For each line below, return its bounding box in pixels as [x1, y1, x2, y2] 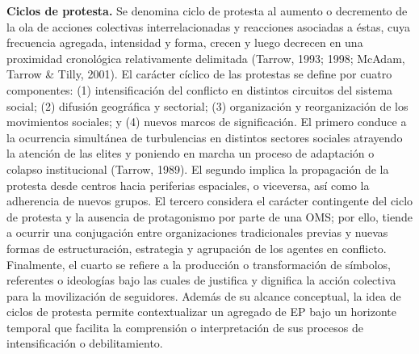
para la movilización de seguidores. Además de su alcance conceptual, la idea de [6, 287, 401, 304]
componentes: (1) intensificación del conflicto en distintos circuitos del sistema [6, 81, 393, 98]
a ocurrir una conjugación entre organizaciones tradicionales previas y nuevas [6, 224, 388, 241]
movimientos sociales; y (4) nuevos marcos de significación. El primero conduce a [6, 113, 407, 130]
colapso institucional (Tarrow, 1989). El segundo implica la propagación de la [6, 160, 389, 177]
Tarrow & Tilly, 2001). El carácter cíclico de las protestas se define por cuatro [6, 65, 392, 82]
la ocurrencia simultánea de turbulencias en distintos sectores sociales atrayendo [6, 129, 403, 145]
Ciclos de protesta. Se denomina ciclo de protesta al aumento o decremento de [6, 2, 408, 19]
